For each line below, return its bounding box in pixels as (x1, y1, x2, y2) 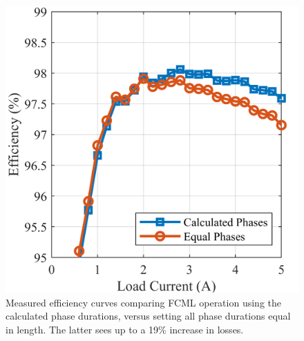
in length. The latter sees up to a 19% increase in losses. (6, 322, 244, 336)
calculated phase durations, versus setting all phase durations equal (6, 309, 291, 323)
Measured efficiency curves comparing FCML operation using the (6, 295, 281, 309)
